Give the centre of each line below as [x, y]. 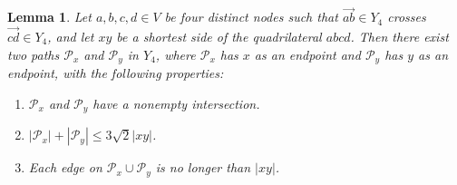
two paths [34, 54]
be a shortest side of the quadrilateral [219, 37]
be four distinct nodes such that [251, 17]
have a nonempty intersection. [176, 103]
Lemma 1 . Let [49, 17]
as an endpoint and [307, 54]
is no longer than [203, 167]
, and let [71, 37]
